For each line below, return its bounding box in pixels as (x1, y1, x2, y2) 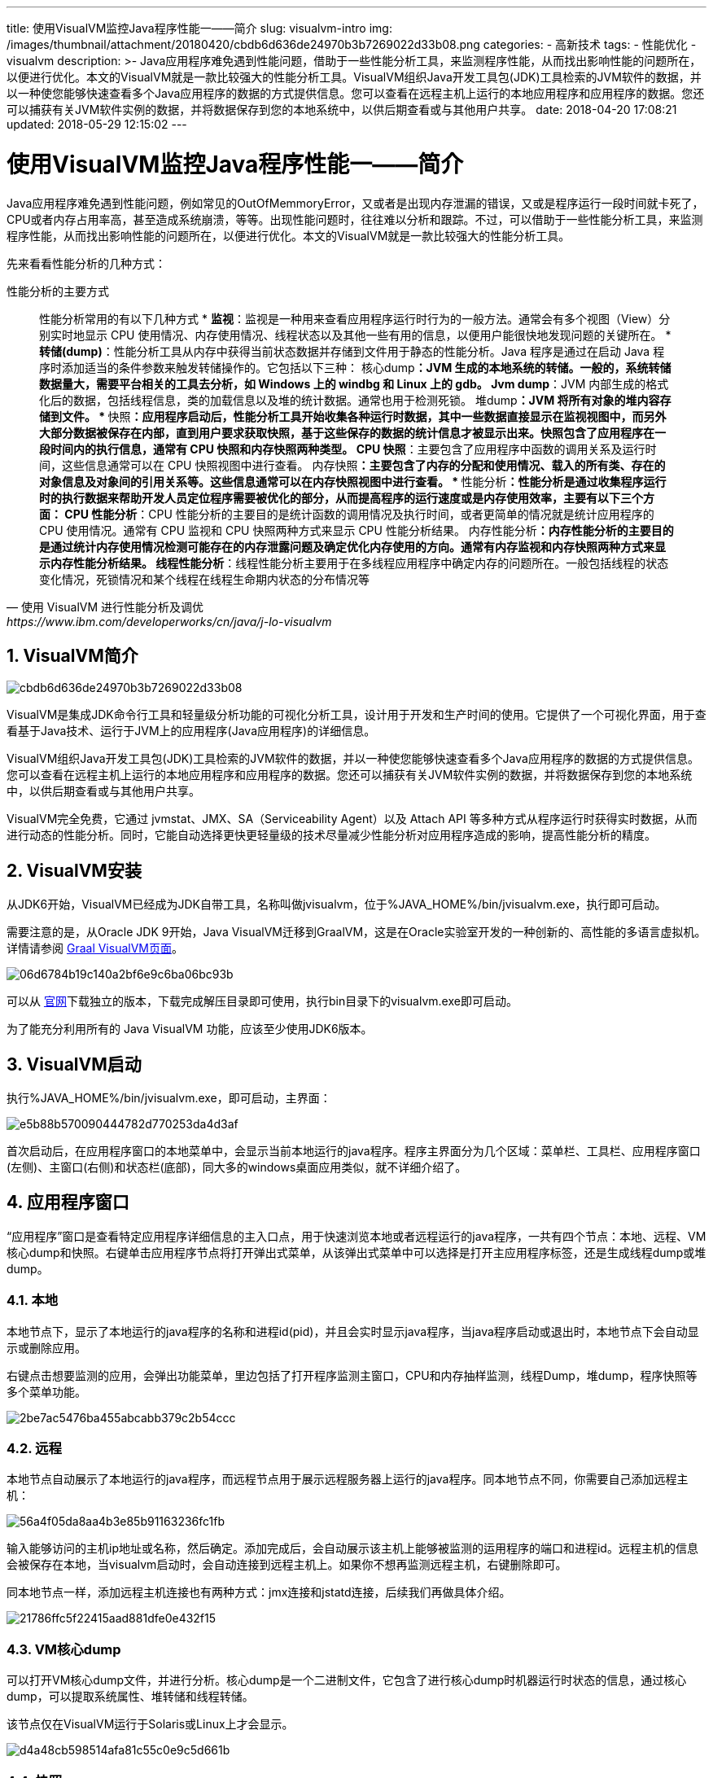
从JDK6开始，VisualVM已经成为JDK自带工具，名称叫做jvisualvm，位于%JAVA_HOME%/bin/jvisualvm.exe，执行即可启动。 (7, 897, 667, 912)
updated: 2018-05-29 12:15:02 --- (7, 117, 187, 131)
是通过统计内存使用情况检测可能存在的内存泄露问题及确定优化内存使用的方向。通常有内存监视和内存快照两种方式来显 (39, 539, 666, 554)
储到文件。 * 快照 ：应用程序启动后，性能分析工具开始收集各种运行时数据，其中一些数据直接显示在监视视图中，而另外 (39, 409, 667, 423)
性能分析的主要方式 (7, 283, 109, 298)
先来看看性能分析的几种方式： (7, 256, 166, 270)
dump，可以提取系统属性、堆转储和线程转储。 (7, 1689, 254, 1704)
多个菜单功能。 (7, 1384, 86, 1399)
